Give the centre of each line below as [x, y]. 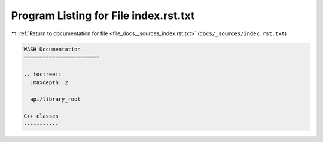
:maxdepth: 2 [49, 83]
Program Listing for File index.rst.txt [103, 16]
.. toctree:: [43, 74]
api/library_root [55, 99]
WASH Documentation [52, 49]
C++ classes [41, 116]
